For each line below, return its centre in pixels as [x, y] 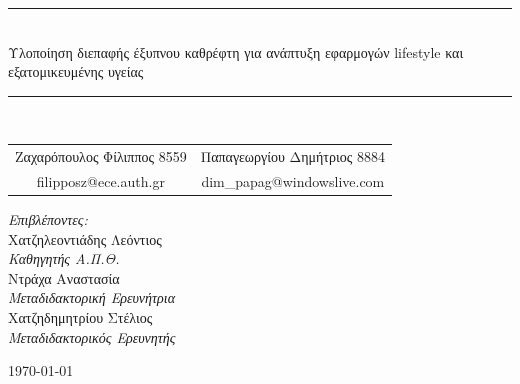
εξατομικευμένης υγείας [76, 71]
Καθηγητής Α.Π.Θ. [64, 258]
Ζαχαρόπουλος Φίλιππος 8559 [101, 156]
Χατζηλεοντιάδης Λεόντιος [85, 238]
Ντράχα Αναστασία [64, 277]
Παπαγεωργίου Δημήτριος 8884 [292, 156]
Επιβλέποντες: [48, 219]
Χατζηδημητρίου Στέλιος [80, 317]
